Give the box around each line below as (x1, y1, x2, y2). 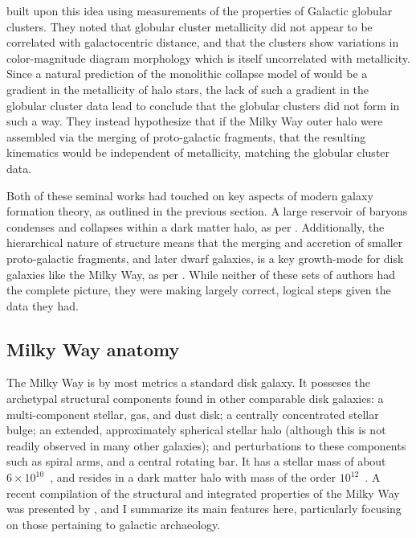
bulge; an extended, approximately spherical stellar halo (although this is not (6, 421, 386, 438)
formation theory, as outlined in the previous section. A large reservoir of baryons (6, 203, 408, 220)
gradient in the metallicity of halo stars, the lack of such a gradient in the (6, 80, 369, 97)
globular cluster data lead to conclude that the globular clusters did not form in (6, 97, 400, 113)
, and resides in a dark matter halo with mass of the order (50, 469, 336, 486)
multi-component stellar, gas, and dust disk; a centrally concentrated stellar (6, 405, 379, 422)
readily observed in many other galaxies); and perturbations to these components (6, 437, 406, 454)
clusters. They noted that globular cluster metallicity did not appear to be (6, 18, 373, 35)
